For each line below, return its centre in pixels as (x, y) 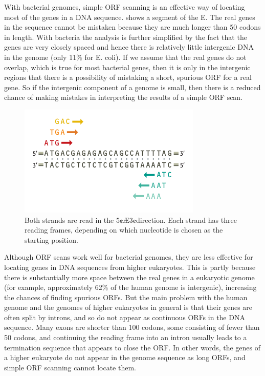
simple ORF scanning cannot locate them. (70, 367)
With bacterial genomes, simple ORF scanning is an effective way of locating (125, 7)
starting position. (51, 239)
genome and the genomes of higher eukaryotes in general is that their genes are (128, 307)
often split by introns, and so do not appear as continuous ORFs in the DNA (125, 317)
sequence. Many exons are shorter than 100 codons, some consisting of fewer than (132, 327)
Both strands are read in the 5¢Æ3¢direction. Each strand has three (131, 220)
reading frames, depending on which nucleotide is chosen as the (124, 230)
